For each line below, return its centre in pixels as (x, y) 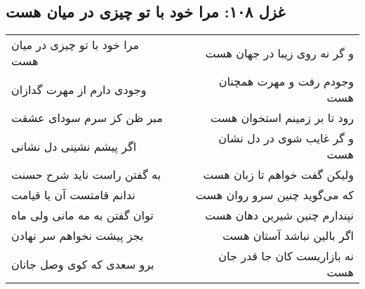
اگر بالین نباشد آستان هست (288, 236)
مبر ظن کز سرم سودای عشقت (87, 118)
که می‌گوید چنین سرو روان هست (274, 195)
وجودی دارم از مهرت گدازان (79, 89)
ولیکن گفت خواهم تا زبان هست (278, 175)
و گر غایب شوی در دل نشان (286, 138)
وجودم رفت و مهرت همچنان (286, 81)
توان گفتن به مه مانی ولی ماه (82, 215)
